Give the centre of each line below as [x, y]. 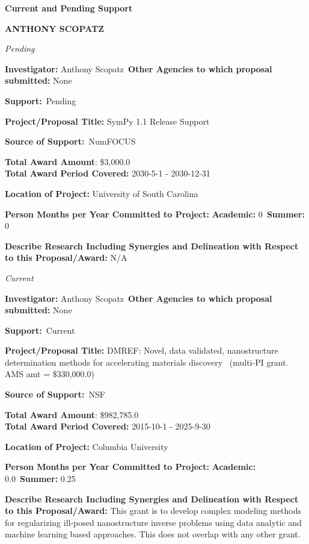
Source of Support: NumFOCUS [70, 141]
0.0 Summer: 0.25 [40, 479]
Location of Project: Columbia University [87, 446]
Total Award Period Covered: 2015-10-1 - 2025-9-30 [108, 426]
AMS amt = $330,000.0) [50, 374]
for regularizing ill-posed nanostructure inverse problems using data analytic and [153, 522]
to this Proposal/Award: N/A [66, 258]
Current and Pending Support [69, 8]
